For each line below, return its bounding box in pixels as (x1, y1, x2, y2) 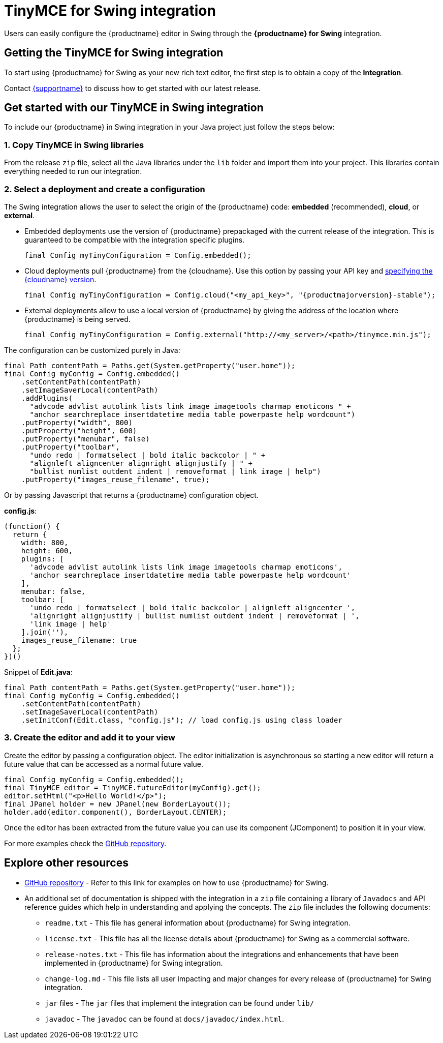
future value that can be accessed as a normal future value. (4, 759, 204, 768)
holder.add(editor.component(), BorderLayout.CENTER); (4, 808, 227, 816)
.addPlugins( (21, 394, 73, 402)
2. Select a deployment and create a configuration (4, 184, 205, 194)
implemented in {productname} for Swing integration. (45, 958, 223, 967)
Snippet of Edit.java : (4, 667, 73, 676)
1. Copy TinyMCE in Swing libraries (4, 139, 144, 150)
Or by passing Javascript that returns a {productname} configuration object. (4, 490, 259, 499)
